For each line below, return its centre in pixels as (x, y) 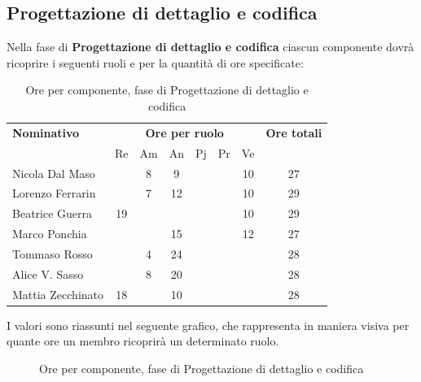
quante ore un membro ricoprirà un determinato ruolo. (143, 341)
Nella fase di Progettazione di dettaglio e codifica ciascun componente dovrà (210, 47)
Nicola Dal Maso (54, 173)
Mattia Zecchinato (58, 294)
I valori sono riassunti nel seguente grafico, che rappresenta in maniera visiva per (208, 325)
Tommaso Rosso (53, 253)
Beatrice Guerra (53, 213)
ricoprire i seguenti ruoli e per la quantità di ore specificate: (155, 62)
